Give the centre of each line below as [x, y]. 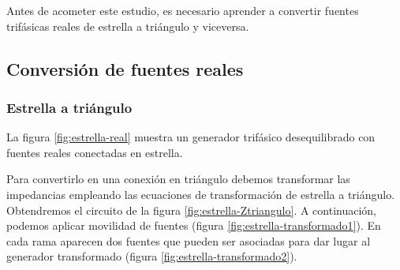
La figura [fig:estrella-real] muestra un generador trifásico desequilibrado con [191, 137]
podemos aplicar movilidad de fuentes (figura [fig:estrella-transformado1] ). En [194, 225]
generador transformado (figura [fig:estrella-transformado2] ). [152, 256]
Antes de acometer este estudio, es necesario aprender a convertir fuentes [183, 10]
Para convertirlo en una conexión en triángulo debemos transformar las [178, 179]
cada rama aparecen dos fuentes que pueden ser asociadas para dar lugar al [189, 240]
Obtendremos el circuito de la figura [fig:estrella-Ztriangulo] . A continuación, [192, 210]
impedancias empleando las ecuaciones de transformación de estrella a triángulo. [201, 194]
